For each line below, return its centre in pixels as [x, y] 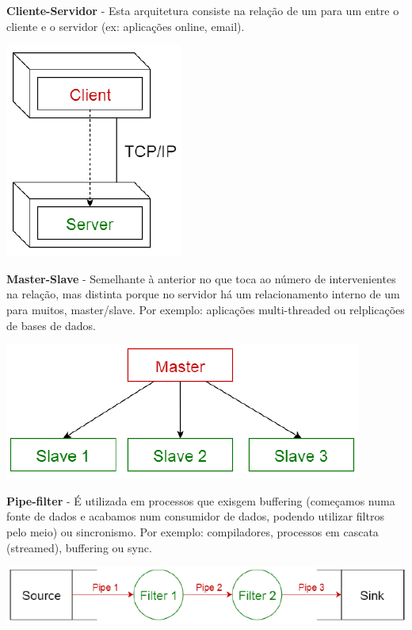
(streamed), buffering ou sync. [79, 547]
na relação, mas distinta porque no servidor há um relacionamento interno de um [203, 294]
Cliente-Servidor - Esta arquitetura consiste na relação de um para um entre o [203, 10]
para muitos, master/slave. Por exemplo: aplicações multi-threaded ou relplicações [206, 309]
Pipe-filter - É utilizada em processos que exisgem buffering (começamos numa [201, 500]
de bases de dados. [51, 325]
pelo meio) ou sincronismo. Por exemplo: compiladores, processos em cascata [193, 531]
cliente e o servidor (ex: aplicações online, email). [126, 26]
